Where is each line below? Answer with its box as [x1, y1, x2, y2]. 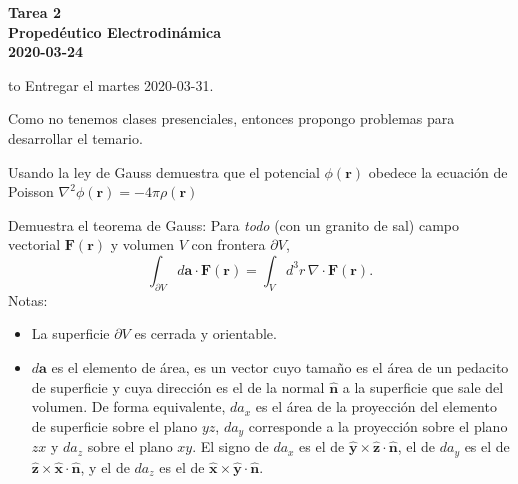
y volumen [110, 234, 175, 255]
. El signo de [192, 436, 269, 457]
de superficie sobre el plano [31, 415, 198, 436]
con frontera [191, 234, 266, 255]
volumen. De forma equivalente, [31, 396, 226, 417]
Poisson [8, 181, 54, 202]
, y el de [80, 456, 130, 477]
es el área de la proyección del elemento [255, 396, 497, 417]
